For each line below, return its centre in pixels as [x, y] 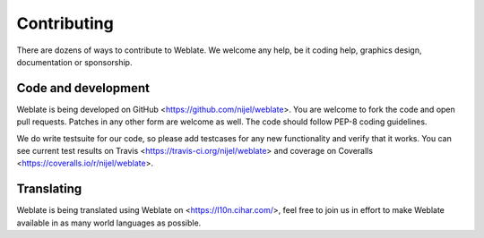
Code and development [83, 88]
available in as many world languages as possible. [109, 223]
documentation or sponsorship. [74, 62]
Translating [49, 189]
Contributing [65, 23]
